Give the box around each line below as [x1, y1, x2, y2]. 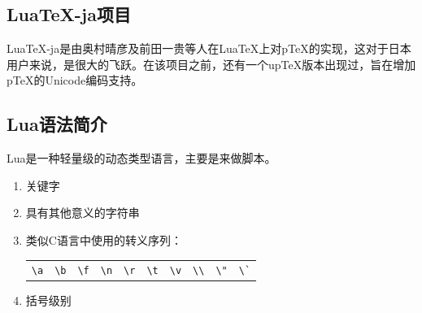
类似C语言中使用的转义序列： [25, 231, 182, 248]
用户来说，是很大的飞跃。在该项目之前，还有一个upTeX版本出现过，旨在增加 [7, 55, 416, 72]
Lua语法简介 [7, 111, 107, 137]
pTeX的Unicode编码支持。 [7, 72, 143, 89]
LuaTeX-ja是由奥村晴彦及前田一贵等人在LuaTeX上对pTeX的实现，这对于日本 [7, 40, 411, 57]
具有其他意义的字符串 [25, 204, 140, 221]
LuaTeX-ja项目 [7, 2, 131, 27]
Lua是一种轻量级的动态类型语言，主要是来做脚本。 [7, 150, 276, 167]
